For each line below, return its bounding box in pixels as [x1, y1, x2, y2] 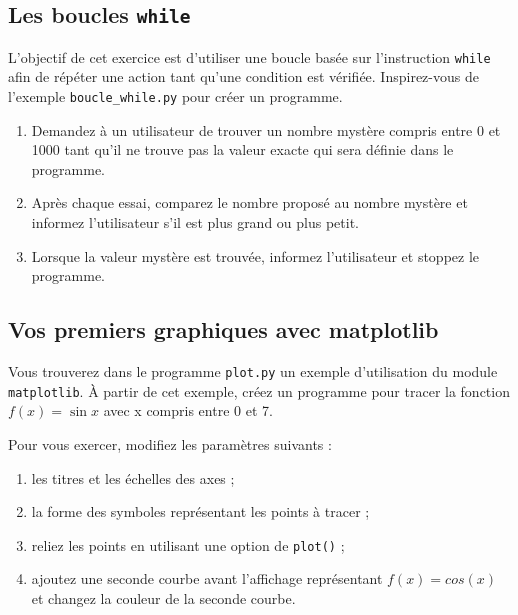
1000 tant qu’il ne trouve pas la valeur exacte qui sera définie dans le [31, 139, 454, 160]
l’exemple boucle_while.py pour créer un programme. [8, 86, 343, 107]
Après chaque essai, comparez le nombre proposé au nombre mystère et [31, 192, 468, 213]
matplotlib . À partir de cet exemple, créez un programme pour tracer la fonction [8, 380, 510, 401]
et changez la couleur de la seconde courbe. [31, 587, 296, 608]
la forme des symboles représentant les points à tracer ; [31, 501, 370, 522]
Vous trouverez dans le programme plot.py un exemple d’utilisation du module [8, 361, 498, 382]
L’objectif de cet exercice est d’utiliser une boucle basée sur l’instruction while [8, 46, 491, 67]
